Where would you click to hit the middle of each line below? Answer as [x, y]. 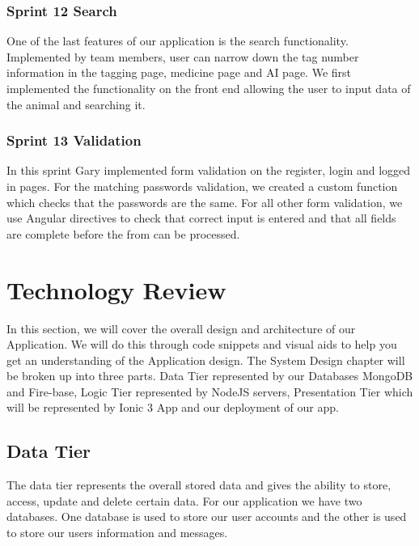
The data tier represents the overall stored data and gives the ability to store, [199, 485]
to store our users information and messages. [117, 533]
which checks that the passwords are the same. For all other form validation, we [205, 202]
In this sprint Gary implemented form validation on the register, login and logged [209, 170]
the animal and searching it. [76, 104]
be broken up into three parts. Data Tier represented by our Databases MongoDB [210, 376]
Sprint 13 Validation [74, 140]
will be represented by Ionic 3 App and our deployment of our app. [173, 407]
